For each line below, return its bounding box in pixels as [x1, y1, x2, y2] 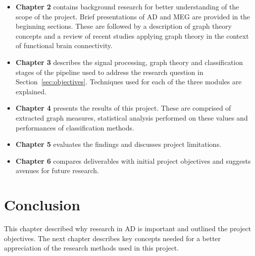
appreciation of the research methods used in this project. [4, 243, 179, 253]
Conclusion [4, 194, 81, 215]
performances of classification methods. [15, 122, 134, 132]
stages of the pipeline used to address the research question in [15, 66, 204, 77]
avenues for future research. [15, 165, 99, 176]
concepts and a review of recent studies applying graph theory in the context [15, 30, 249, 41]
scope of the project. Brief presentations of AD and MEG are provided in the [15, 11, 250, 21]
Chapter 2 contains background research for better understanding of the [15, 1, 239, 11]
